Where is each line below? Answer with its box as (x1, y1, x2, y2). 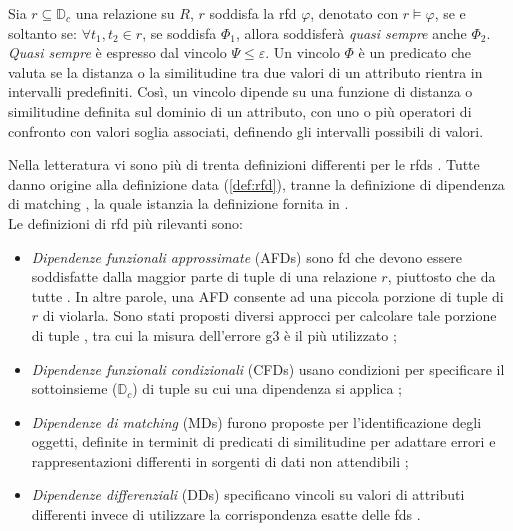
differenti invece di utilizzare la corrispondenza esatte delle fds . (31, 504, 421, 525)
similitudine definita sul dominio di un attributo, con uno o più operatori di (8, 100, 472, 121)
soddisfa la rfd (209, 3, 297, 23)
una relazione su (75, 3, 175, 23)
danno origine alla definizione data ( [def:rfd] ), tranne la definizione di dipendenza (8, 173, 505, 194)
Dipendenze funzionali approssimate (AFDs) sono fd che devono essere (31, 246, 462, 267)
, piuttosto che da (387, 266, 496, 287)
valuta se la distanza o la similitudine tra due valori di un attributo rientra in (8, 61, 483, 82)
